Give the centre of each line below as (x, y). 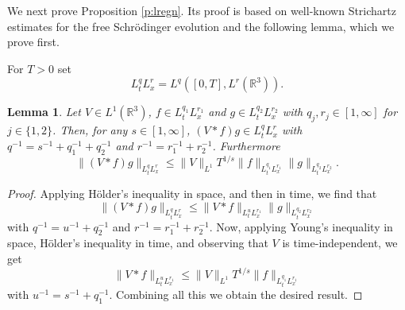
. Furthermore (246, 145)
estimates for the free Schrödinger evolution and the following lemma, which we (201, 26)
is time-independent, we (340, 243)
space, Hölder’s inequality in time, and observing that (138, 243)
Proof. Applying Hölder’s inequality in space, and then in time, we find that (192, 194)
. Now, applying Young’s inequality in (301, 226)
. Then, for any (90, 130)
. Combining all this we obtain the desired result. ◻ (236, 294)
